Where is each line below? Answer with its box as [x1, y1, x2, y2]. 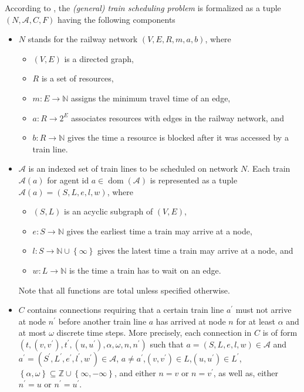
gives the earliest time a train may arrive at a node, [66, 224, 252, 237]
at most [18, 326, 46, 339]
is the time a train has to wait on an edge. [69, 264, 221, 276]
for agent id [47, 173, 89, 186]
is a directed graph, [64, 52, 134, 64]
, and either [114, 366, 156, 379]
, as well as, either [213, 366, 279, 379]
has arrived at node [156, 315, 226, 327]
